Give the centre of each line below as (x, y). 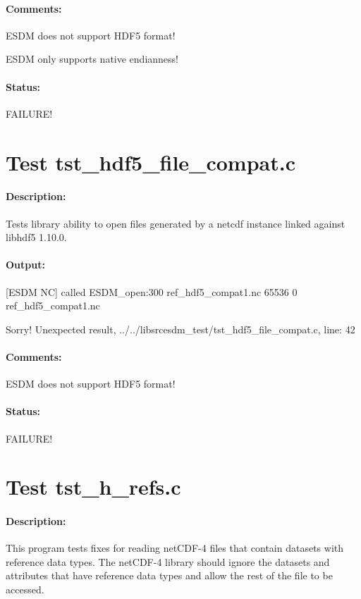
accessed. (25, 589)
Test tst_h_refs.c (93, 487)
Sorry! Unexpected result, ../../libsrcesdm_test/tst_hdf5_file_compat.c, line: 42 (180, 329)
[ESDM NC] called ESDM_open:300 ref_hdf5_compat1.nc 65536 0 (152, 291)
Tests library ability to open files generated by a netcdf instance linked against (176, 223)
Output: (25, 265)
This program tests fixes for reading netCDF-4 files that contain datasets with (175, 548)
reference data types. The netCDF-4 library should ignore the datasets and (168, 561)
